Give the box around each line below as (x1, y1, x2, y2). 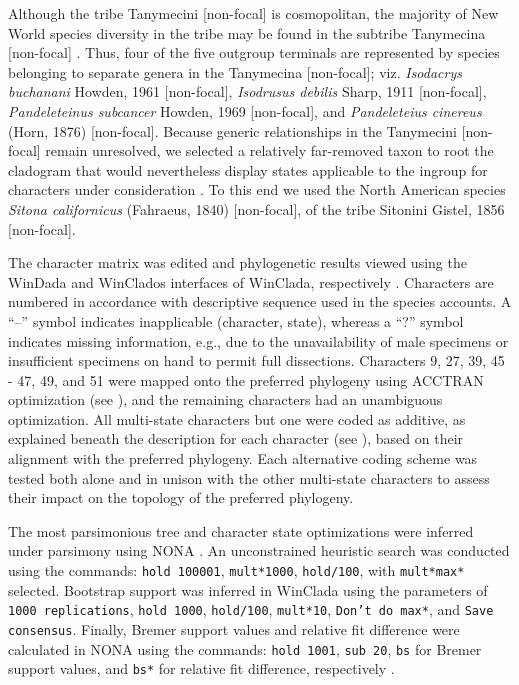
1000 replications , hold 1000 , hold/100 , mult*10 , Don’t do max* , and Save (8, 599, 494, 620)
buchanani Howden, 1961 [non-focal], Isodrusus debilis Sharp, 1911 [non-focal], (8, 81, 487, 102)
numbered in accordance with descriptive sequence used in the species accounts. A (8, 291, 512, 312)
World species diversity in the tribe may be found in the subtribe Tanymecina (8, 22, 486, 43)
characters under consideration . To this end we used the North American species (8, 179, 506, 200)
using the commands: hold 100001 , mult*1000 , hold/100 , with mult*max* (8, 560, 465, 581)
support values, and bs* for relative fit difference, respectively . (8, 658, 395, 679)
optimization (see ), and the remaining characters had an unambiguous (8, 389, 443, 410)
